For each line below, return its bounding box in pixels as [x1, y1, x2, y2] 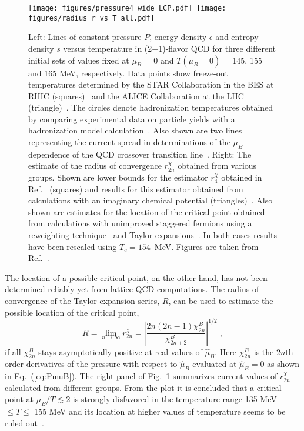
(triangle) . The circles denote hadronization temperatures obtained [28, 101, 273, 113]
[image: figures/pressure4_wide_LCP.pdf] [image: [28, 4, 226, 12]
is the [253, 345, 274, 358]
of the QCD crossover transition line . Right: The [72, 148, 252, 160]
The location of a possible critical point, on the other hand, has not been [5, 271, 268, 283]
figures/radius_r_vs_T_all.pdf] [28, 14, 155, 22]
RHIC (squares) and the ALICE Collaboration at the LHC [28, 89, 244, 102]
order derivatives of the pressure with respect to [5, 358, 178, 370]
